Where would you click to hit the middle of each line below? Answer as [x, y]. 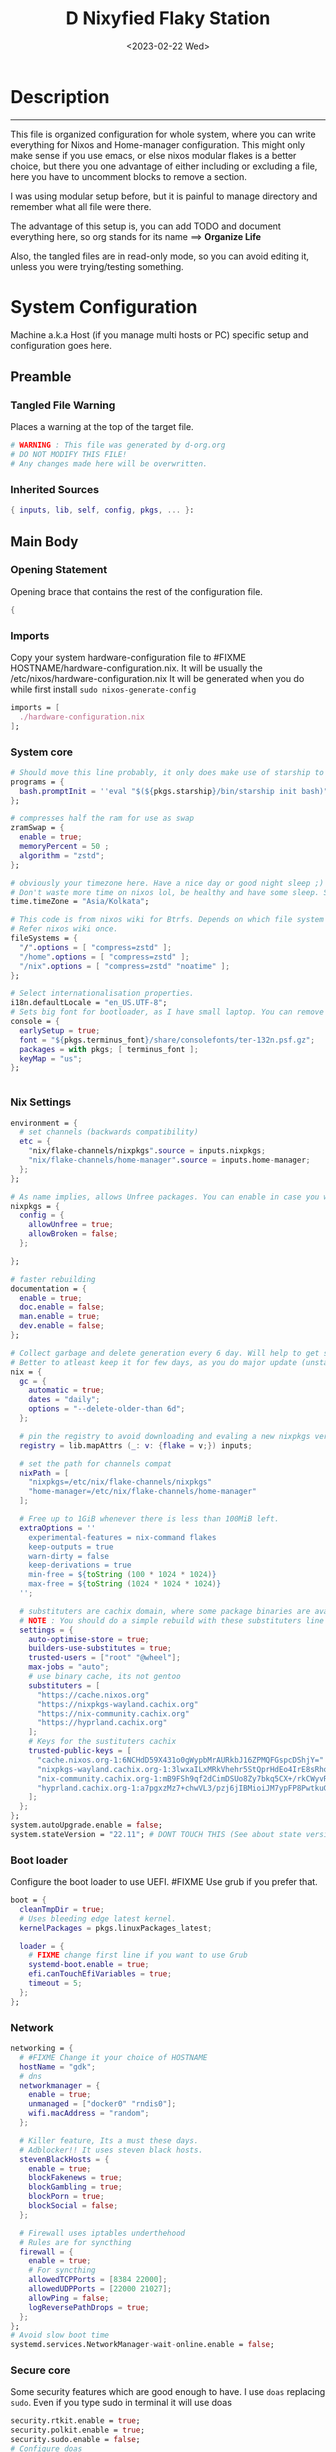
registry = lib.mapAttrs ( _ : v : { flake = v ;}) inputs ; [136, 1445]
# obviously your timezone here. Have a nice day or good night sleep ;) [167, 883]
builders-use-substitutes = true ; [100, 1648]
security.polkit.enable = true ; [77, 2430]
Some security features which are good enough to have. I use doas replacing [168, 2392]
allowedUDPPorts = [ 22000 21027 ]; [100, 2289]
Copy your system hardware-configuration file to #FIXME [128, 657]
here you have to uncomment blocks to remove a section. [129, 176]
